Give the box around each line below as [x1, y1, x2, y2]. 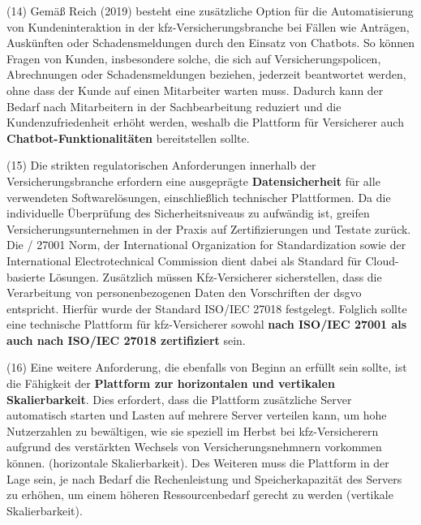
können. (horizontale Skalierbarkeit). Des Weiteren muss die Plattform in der [6, 454, 389, 471]
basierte [6, 268, 45, 285]
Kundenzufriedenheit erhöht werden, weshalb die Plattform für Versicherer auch [6, 114, 404, 131]
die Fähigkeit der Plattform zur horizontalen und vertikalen [6, 375, 335, 392]
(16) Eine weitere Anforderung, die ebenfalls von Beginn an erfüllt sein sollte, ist [6, 359, 407, 376]
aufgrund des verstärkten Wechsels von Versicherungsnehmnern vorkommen [6, 438, 382, 455]
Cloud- [365, 252, 399, 269]
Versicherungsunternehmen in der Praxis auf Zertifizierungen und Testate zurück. [6, 220, 411, 237]
